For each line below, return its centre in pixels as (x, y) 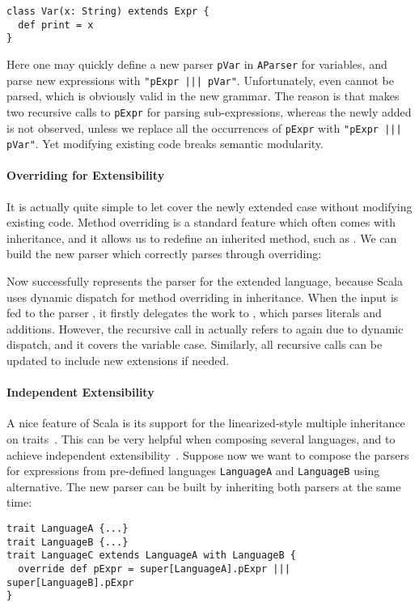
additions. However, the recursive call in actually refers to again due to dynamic (205, 328)
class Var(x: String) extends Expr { (108, 11)
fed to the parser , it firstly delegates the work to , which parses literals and (194, 313)
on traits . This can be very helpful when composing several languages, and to (201, 438)
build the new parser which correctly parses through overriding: (164, 254)
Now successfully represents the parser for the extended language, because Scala (205, 281)
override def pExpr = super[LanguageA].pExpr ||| (154, 569)
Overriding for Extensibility (86, 175)
